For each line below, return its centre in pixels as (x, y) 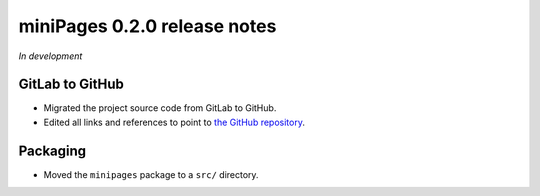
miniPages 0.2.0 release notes (147, 26)
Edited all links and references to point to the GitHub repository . (174, 122)
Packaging (52, 150)
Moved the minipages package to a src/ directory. (151, 174)
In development (50, 56)
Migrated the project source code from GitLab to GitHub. (160, 108)
